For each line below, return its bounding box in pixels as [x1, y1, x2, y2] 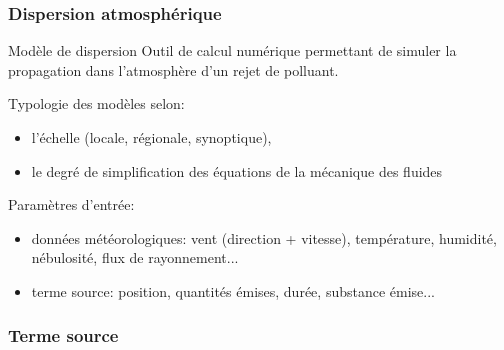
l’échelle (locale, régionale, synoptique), [31, 127, 272, 147]
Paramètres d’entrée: [8, 194, 135, 215]
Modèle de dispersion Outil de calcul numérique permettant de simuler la [8, 40, 457, 61]
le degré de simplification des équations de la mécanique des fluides [31, 160, 443, 181]
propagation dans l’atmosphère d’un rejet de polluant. [8, 59, 339, 80]
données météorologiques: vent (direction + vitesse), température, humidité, [31, 227, 497, 248]
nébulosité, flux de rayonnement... [31, 247, 239, 268]
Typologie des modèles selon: [8, 93, 185, 114]
